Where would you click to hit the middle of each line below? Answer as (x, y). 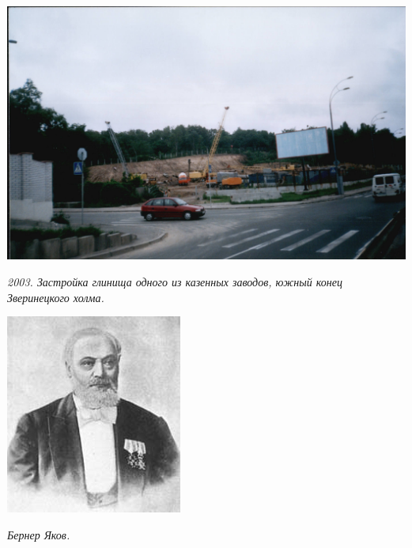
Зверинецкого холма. (56, 297)
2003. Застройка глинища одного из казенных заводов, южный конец (175, 282)
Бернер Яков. (39, 534)
